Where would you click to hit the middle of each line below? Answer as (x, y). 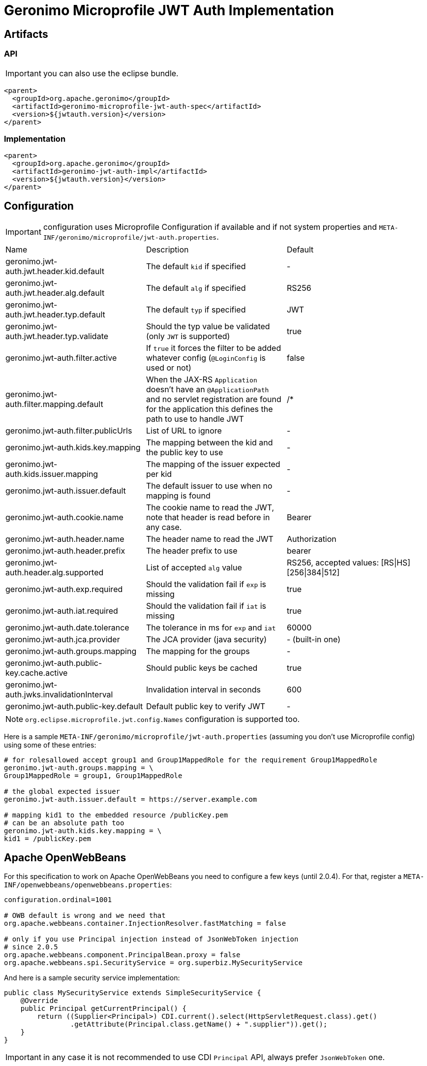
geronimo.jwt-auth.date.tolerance (67, 628)
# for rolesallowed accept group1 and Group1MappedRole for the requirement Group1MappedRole (191, 760)
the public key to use (184, 453)
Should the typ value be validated (208, 327)
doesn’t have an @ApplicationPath (207, 390)
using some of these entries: (50, 745)
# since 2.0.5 (31, 947)
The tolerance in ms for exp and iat (211, 628)
